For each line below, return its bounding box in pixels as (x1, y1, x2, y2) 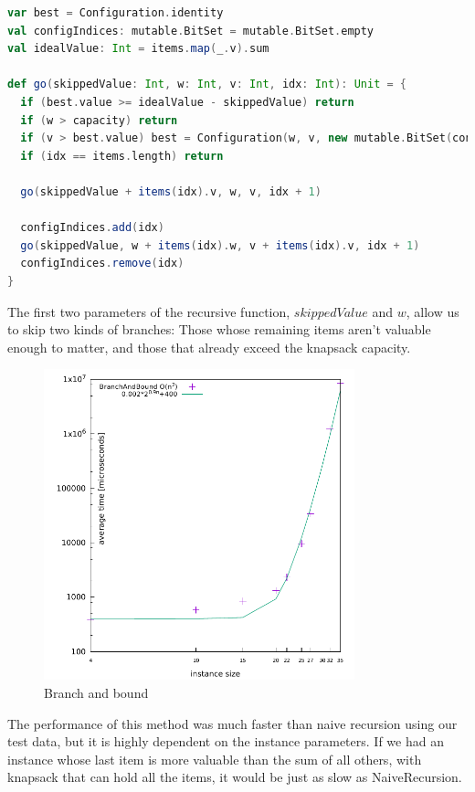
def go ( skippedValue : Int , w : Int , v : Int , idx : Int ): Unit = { (7, 78, 407, 91)
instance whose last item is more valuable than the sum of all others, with (7, 749, 422, 768)
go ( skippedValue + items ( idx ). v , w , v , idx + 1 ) (20, 185, 322, 198)
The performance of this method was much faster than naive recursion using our (7, 713, 458, 733)
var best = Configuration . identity (7, 6, 224, 19)
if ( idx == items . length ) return (20, 149, 224, 163)
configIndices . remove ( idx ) (20, 257, 185, 270)
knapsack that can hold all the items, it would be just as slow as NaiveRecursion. (7, 767, 462, 787)
